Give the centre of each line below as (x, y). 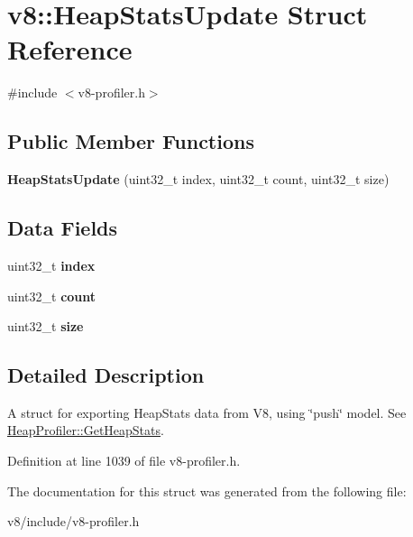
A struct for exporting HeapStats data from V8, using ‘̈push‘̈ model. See (207, 412)
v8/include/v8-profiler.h (73, 521)
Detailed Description (106, 375)
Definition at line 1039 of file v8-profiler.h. (124, 461)
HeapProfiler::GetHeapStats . (86, 430)
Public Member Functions (131, 141)
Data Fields (63, 228)
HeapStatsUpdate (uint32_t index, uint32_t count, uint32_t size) (198, 179)
